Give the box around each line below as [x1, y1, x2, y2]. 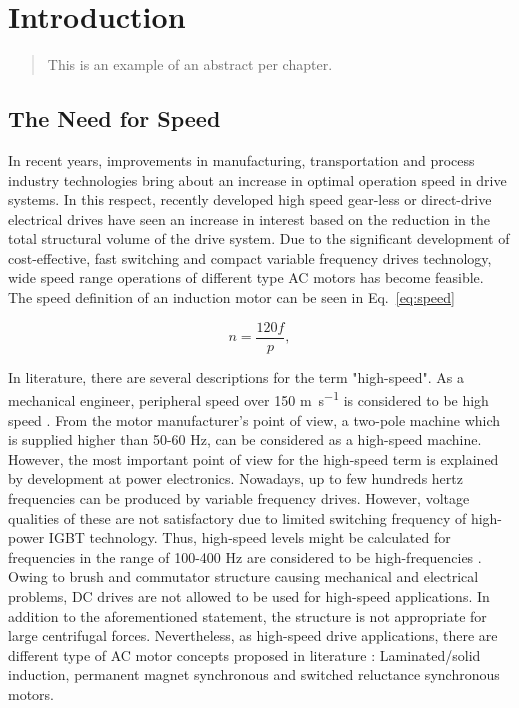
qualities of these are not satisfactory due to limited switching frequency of [8, 507, 467, 528]
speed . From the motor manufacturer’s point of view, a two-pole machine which [8, 409, 501, 430]
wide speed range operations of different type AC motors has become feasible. [8, 267, 484, 288]
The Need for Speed [8, 103, 221, 134]
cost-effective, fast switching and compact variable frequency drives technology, [8, 247, 492, 268]
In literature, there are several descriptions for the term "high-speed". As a [8, 366, 465, 387]
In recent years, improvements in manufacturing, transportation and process [8, 149, 475, 170]
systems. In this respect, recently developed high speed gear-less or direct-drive [8, 189, 492, 210]
